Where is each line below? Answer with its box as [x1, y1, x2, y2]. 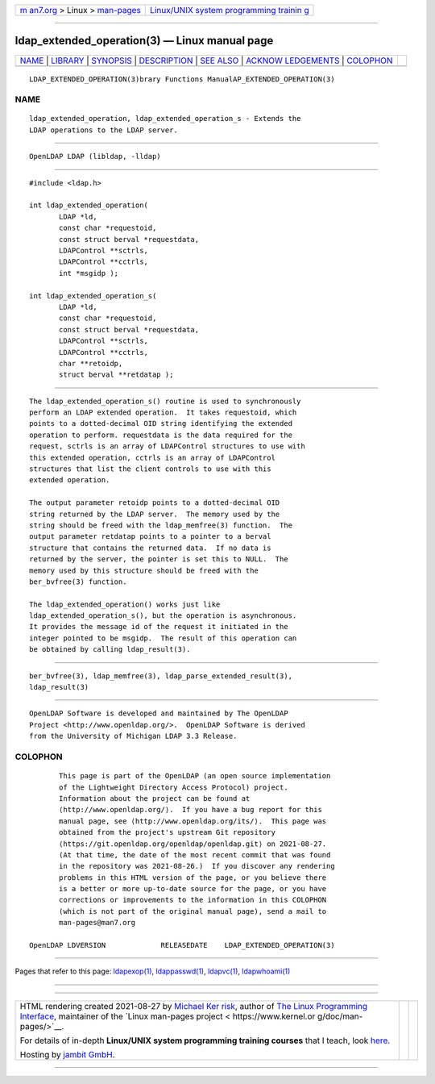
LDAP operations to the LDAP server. [29, 125, 179, 135]
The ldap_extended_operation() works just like [29, 599, 221, 609]
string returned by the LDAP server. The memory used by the [29, 509, 280, 519]
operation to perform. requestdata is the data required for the [29, 430, 293, 440]
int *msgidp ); [59, 269, 119, 277]
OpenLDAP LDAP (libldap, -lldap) [29, 152, 161, 161]
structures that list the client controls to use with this [29, 465, 271, 473]
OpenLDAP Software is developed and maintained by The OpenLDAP [29, 709, 289, 718]
